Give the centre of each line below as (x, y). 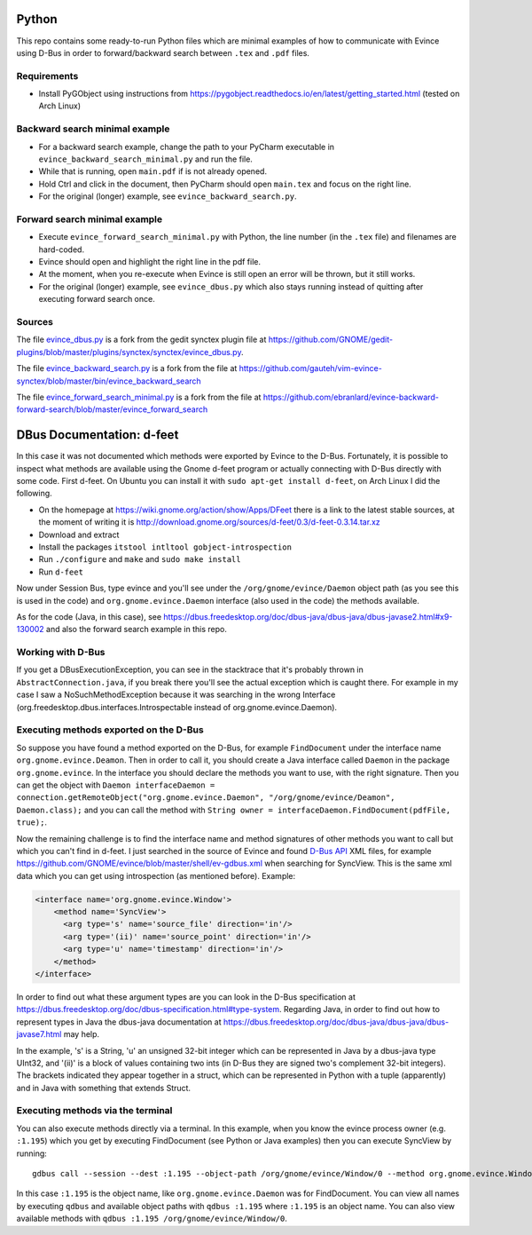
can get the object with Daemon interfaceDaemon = (116, 785)
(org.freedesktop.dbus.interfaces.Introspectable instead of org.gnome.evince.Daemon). (176, 707)
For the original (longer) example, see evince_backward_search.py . (168, 196)
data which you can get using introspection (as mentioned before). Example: (156, 875)
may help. (82, 1034)
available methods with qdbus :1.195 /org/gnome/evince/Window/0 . (152, 1219)
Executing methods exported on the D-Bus (110, 730)
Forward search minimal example (90, 219)
